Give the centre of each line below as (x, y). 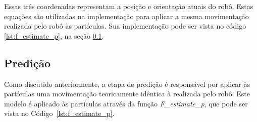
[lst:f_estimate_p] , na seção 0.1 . (54, 35)
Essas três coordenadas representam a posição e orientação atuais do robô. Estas (129, 6)
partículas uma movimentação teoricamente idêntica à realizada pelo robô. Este (127, 94)
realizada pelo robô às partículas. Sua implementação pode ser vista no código (125, 26)
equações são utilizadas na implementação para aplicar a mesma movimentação (126, 16)
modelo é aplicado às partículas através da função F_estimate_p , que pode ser (126, 103)
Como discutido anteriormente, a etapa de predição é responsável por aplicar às (127, 84)
